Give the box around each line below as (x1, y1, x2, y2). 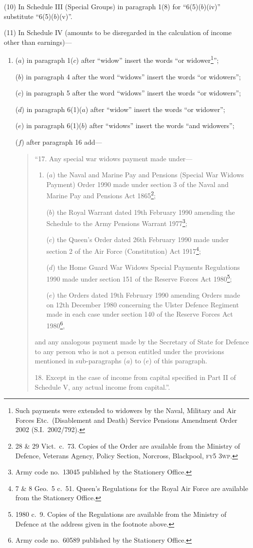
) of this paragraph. (149, 356, 207, 366)
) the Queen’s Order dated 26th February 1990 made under (52, 234, 229, 245)
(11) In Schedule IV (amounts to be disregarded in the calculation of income (4, 27, 232, 38)
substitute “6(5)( (4, 11, 54, 21)
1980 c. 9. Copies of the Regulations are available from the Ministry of (15, 509, 227, 519)
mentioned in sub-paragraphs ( (35, 356, 126, 366)
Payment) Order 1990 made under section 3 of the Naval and (46, 179, 229, 189)
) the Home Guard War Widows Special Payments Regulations (53, 262, 240, 272)
